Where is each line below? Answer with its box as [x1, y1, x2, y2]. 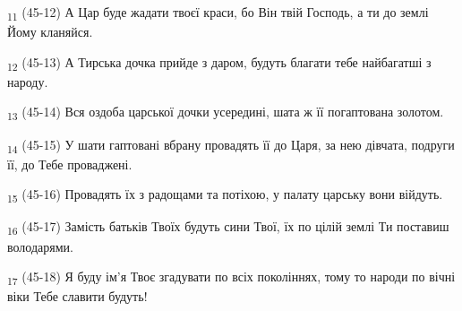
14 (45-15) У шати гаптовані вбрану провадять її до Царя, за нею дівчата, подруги [7, 134, 455, 156]
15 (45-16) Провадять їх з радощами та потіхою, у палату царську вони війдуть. [7, 185, 443, 206]
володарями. [7, 237, 73, 255]
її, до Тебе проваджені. [7, 154, 133, 173]
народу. [7, 72, 48, 91]
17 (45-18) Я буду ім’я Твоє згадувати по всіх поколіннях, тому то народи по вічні [7, 267, 456, 288]
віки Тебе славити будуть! [7, 287, 148, 306]
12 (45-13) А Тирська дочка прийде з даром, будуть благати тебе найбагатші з [7, 52, 432, 73]
